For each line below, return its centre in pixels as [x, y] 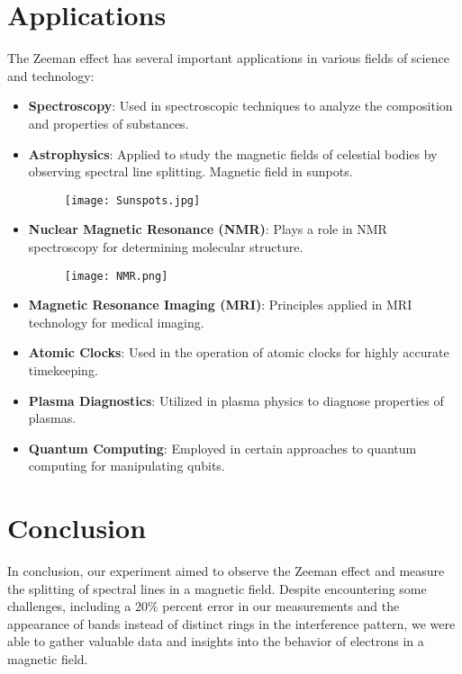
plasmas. [52, 418]
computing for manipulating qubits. [127, 466]
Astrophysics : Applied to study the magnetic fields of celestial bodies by [233, 153]
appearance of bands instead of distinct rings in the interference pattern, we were [231, 623]
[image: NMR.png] [116, 276]
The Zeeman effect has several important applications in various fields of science [228, 58]
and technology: [51, 75]
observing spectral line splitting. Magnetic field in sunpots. [190, 171]
